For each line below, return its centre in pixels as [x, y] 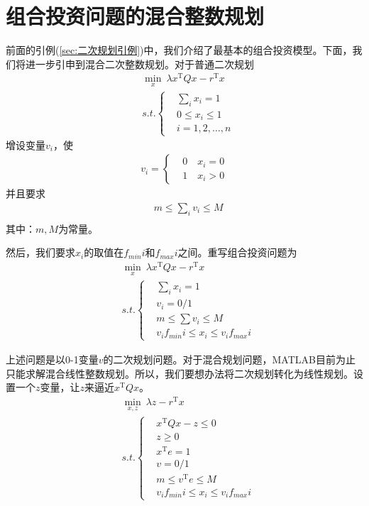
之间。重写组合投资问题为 [237, 252]
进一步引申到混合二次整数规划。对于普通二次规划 [139, 64]
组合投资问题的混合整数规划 [135, 16]
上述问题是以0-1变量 [52, 359]
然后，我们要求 [40, 252]
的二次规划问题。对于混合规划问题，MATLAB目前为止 [229, 359]
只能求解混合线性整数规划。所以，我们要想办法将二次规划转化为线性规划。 [180, 373]
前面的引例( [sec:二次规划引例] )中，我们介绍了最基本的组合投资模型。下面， [179, 50]
